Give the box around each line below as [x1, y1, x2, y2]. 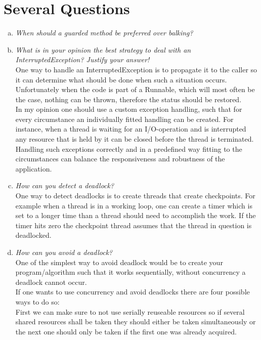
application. [15, 163, 52, 174]
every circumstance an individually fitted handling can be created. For [15, 113, 234, 124]
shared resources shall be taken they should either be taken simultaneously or [15, 316, 256, 327]
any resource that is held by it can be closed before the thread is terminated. [15, 134, 254, 144]
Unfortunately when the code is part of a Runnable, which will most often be [15, 84, 255, 95]
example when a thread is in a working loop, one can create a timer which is [15, 200, 252, 210]
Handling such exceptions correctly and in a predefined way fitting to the [15, 143, 242, 154]
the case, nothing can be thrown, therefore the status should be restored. [15, 94, 242, 104]
